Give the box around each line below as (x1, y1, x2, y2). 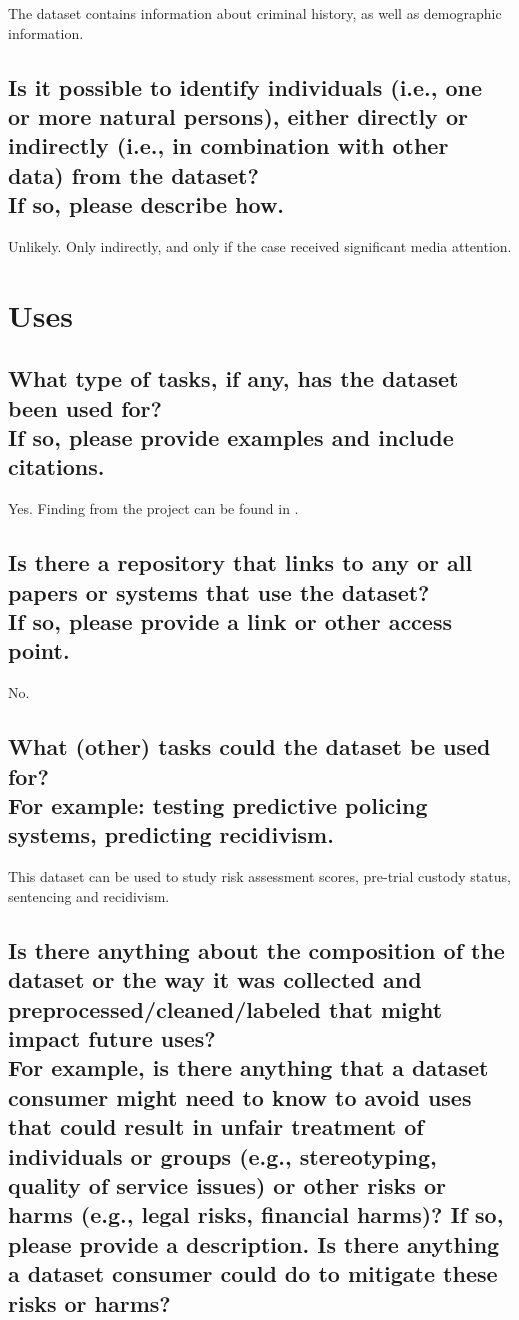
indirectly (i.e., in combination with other (8, 130, 449, 161)
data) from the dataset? (8, 159, 259, 190)
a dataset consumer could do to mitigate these (8, 1258, 498, 1289)
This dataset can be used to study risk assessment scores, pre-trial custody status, (8, 866, 511, 887)
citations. (8, 451, 105, 482)
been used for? (8, 392, 162, 423)
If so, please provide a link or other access (8, 606, 452, 637)
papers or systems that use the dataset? (8, 576, 430, 607)
